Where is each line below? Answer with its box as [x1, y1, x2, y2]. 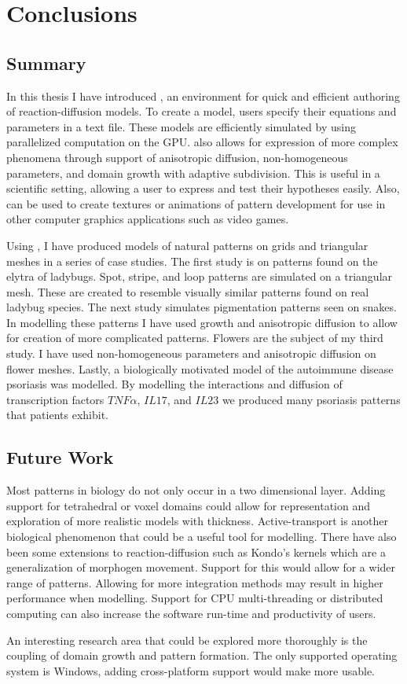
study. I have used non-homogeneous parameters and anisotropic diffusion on [6, 345, 376, 362]
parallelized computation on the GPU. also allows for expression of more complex [6, 134, 398, 150]
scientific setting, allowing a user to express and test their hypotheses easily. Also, [6, 180, 400, 197]
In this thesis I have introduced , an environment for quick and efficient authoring [6, 87, 400, 104]
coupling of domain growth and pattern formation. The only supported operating [6, 647, 398, 664]
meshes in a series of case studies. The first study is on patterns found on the [6, 252, 378, 269]
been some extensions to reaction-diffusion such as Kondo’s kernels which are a [6, 543, 386, 560]
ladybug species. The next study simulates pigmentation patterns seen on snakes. [6, 299, 397, 315]
